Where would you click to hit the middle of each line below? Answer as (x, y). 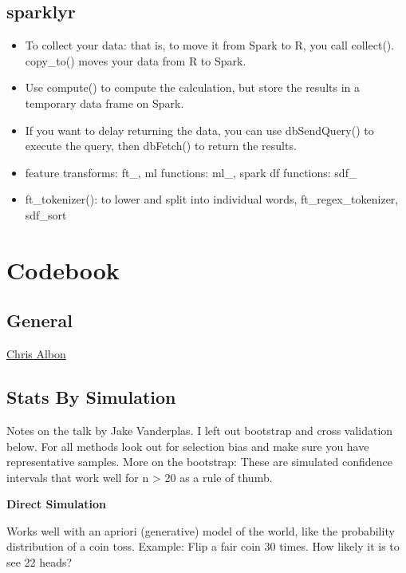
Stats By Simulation (91, 397)
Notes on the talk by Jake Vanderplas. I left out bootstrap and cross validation (200, 430)
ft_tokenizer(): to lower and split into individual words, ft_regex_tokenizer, (212, 199)
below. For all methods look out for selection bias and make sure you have (188, 446)
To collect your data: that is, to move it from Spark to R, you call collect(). (210, 45)
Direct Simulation (56, 504)
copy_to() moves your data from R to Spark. (136, 60)
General (39, 320)
